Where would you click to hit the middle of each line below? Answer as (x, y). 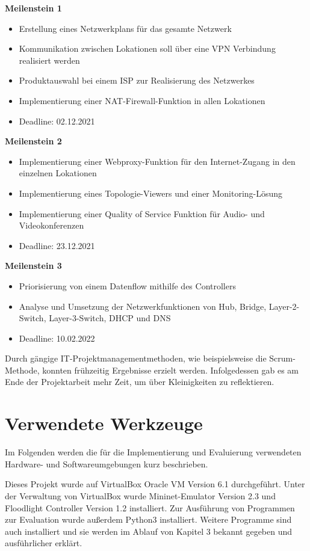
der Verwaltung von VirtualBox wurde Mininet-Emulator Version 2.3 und (140, 495)
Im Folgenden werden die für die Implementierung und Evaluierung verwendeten (153, 452)
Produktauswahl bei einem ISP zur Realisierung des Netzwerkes (137, 80)
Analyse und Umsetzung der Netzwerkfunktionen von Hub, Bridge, (143, 306)
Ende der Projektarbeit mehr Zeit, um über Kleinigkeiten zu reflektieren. (140, 382)
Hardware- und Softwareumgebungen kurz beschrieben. (107, 463)
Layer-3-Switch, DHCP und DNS (110, 318)
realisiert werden (49, 60)
